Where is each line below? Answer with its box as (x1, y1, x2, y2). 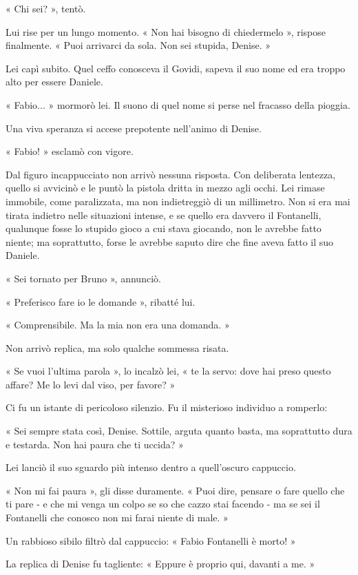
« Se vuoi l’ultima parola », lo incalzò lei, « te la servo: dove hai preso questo (6, 364, 331, 378)
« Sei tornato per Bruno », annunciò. (6, 271, 161, 285)
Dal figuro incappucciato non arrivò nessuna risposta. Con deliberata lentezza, (6, 167, 336, 181)
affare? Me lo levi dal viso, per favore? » (6, 377, 176, 391)
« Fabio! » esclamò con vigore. (6, 144, 134, 158)
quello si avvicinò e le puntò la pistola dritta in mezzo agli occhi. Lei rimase (6, 180, 325, 195)
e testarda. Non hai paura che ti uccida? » (6, 437, 184, 451)
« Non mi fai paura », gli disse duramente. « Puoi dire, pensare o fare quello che (6, 483, 345, 497)
